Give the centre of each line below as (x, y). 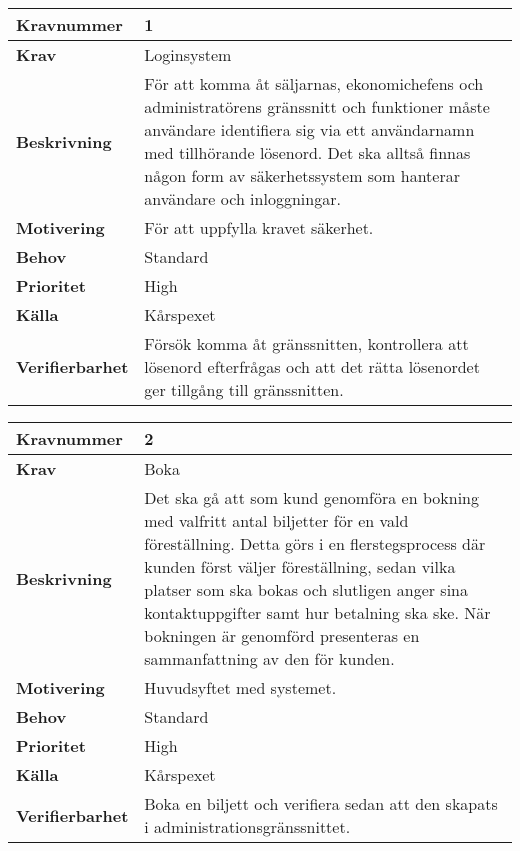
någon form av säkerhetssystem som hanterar (302, 175)
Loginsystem (188, 54)
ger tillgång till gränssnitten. (244, 389)
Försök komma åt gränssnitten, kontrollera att (306, 343)
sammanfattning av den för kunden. (269, 658)
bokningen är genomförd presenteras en (282, 635)
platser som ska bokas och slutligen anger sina (306, 589)
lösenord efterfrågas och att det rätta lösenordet (312, 366)
